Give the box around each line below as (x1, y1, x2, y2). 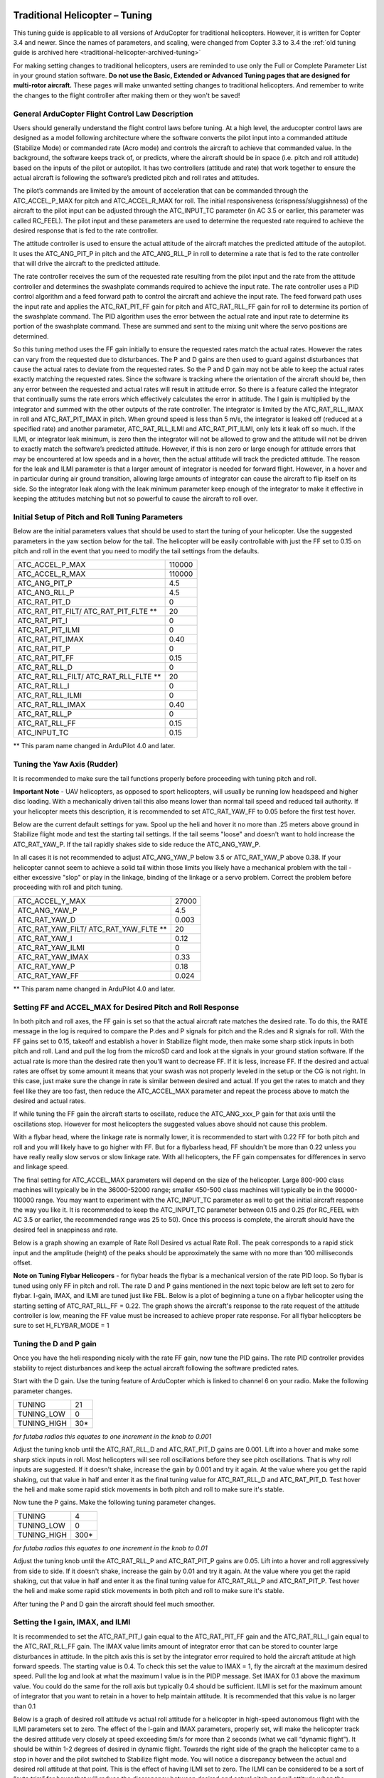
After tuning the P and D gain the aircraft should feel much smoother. (13, 1599, 215, 1608)
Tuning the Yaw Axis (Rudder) (13, 760, 119, 770)
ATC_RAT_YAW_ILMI (17, 942, 85, 952)
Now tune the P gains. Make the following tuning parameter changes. (13, 1498, 216, 1507)
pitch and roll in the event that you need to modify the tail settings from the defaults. (13, 546, 260, 555)
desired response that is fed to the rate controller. (13, 226, 159, 235)
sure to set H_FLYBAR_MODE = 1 (13, 1321, 110, 1330)
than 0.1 (13, 1702, 36, 1710)
